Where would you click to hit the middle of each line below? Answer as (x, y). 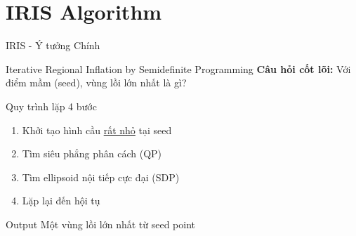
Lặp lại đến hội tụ (61, 201)
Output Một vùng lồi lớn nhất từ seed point (101, 224)
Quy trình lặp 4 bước (51, 106)
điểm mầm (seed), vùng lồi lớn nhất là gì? (96, 83)
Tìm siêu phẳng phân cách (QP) (92, 153)
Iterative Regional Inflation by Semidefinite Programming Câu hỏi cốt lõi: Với (178, 68)
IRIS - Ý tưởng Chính (53, 45)
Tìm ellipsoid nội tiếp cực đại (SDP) (101, 177)
